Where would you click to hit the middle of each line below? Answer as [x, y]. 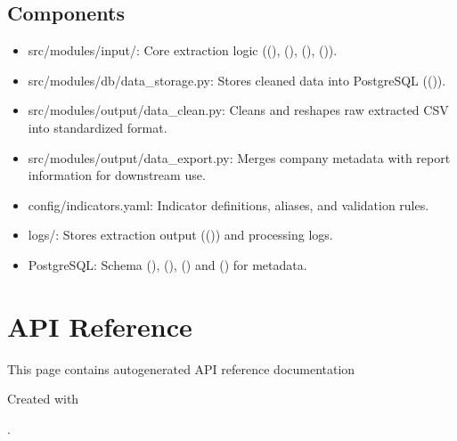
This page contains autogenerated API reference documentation [181, 368]
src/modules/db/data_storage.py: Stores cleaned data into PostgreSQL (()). [237, 80]
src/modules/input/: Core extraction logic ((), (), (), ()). [183, 50]
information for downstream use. [117, 175]
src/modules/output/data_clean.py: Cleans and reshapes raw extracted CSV [238, 110]
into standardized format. [98, 127]
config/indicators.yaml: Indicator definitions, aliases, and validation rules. [228, 204]
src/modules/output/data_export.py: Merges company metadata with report [239, 157]
